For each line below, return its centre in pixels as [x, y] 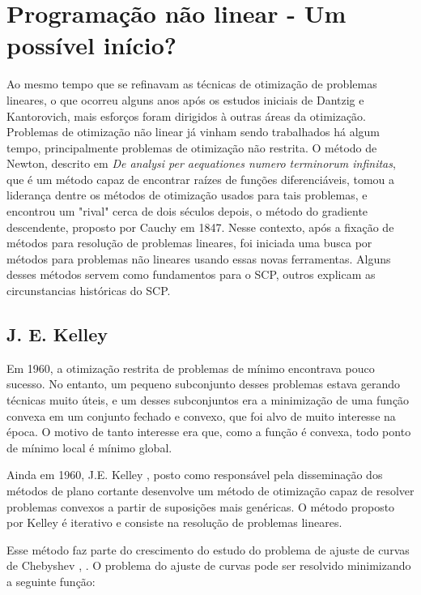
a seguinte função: [51, 581]
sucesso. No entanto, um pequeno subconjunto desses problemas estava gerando [204, 384]
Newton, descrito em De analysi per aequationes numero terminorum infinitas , [201, 163]
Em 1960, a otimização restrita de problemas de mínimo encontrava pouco [191, 368]
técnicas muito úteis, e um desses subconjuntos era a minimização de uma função [208, 400]
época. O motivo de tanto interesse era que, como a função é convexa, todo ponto [209, 432]
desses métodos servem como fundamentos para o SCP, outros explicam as [191, 274]
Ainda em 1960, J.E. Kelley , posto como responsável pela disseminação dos [195, 475]
